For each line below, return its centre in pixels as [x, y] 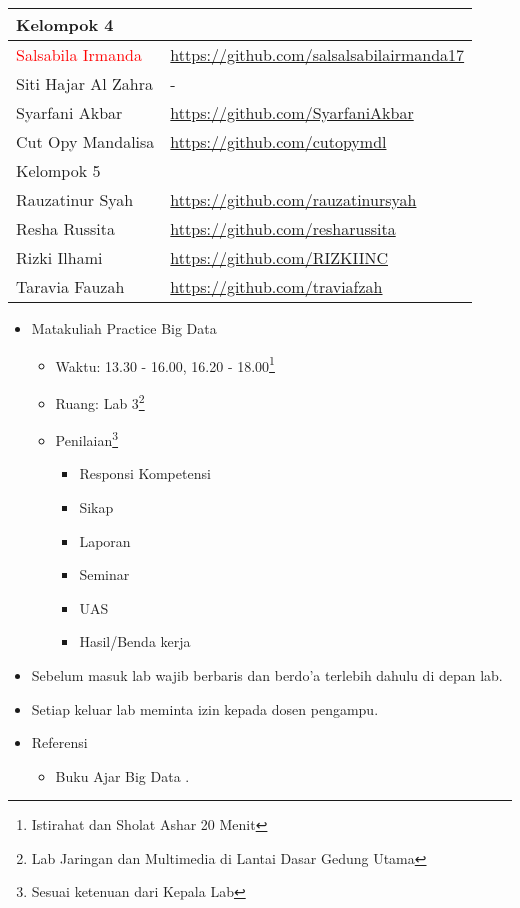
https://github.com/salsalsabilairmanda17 [317, 54]
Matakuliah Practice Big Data [124, 328]
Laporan [105, 540]
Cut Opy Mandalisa [85, 141]
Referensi [59, 742]
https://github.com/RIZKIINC [279, 257]
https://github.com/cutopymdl [278, 141]
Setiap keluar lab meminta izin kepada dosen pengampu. [205, 708]
